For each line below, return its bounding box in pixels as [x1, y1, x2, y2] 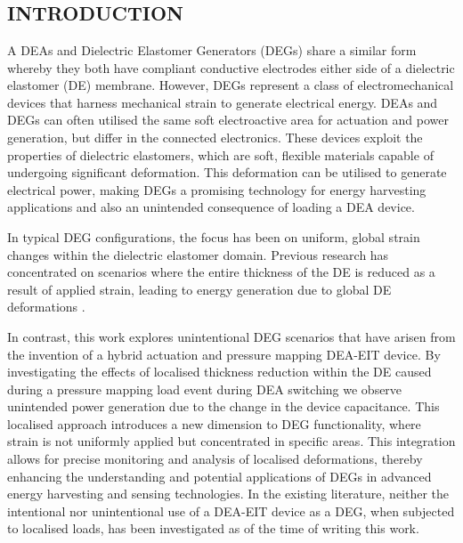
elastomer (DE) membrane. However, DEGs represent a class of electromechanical [7, 76, 454, 94]
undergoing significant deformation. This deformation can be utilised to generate [7, 163, 447, 182]
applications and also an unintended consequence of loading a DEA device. [7, 198, 415, 216]
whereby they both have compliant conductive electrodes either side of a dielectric [7, 58, 455, 77]
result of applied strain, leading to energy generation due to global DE [7, 280, 392, 298]
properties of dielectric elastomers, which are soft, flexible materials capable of [7, 145, 434, 164]
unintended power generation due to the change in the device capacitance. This [7, 397, 440, 416]
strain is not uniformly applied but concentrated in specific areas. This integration [7, 432, 456, 450]
